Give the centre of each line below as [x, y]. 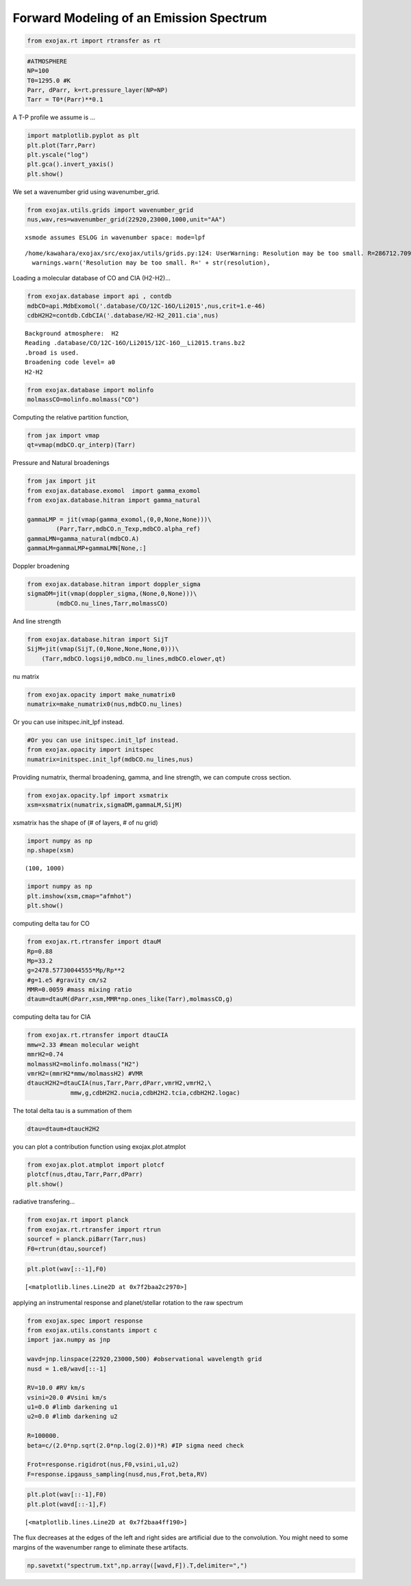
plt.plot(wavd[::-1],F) [67, 1504]
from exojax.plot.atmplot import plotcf [96, 1165]
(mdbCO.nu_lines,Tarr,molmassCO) [112, 603]
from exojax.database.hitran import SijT [98, 639]
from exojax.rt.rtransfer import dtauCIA [98, 1035]
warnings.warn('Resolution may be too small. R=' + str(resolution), [151, 263]
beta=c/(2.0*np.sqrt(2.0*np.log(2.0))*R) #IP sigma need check [136, 1445]
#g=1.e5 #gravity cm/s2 [67, 980]
